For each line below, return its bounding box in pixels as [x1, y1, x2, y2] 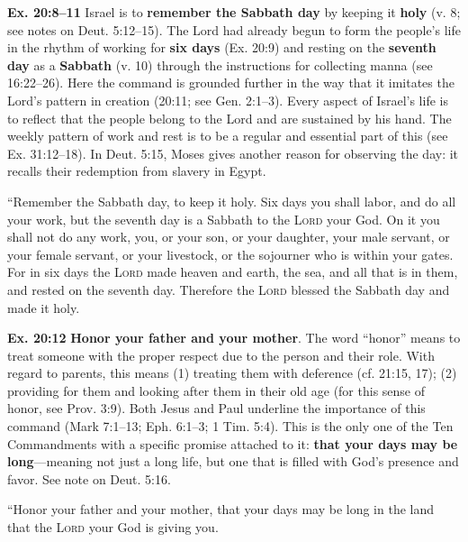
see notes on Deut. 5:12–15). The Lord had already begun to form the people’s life [7, 20, 461, 39]
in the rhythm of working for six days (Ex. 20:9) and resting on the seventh [7, 38, 436, 57]
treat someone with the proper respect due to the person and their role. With [7, 345, 435, 364]
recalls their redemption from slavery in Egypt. [7, 161, 266, 180]
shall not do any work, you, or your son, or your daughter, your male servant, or [7, 227, 450, 246]
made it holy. [7, 298, 80, 317]
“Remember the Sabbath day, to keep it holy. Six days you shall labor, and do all [7, 191, 456, 210]
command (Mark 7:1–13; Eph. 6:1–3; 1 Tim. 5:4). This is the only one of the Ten [7, 417, 454, 436]
